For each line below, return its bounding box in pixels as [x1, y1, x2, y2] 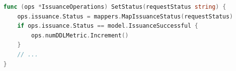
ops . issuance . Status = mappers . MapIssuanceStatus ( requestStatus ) [17, 13, 233, 20]
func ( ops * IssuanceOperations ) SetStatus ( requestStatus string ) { [3, 3, 226, 10]
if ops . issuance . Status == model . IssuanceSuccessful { [17, 22, 199, 30]
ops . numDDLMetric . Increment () [31, 32, 129, 39]
